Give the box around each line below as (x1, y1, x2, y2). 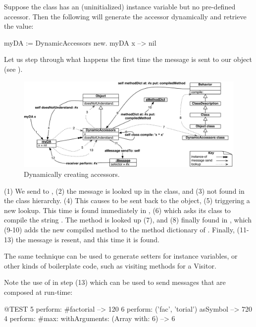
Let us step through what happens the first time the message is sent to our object (4, 54, 252, 64)
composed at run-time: (4, 287, 73, 297)
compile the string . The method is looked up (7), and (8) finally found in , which (4, 215, 252, 225)
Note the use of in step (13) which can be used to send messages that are (4, 277, 226, 287)
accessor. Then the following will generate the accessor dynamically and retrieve (4, 11, 247, 21)
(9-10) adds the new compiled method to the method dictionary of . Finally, (4, 224, 235, 235)
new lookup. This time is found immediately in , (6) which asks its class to (4, 205, 231, 215)
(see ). (4, 63, 23, 74)
